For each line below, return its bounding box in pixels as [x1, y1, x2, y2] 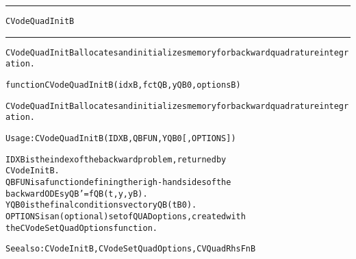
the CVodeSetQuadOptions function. [5, 223, 157, 233]
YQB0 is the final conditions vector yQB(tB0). [5, 200, 197, 210]
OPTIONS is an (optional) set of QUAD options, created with [5, 211, 246, 221]
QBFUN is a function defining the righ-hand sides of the [5, 177, 231, 187]
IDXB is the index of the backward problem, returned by [5, 154, 227, 164]
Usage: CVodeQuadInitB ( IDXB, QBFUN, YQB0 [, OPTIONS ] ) [5, 133, 236, 143]
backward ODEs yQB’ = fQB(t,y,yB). [5, 188, 148, 199]
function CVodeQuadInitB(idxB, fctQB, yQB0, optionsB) [5, 79, 241, 90]
